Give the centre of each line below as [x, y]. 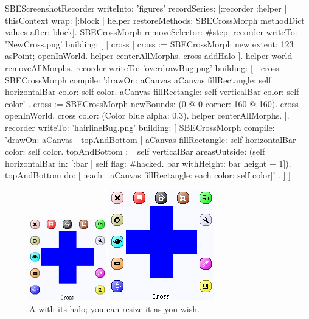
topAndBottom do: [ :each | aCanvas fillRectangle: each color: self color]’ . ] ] [148, 175]
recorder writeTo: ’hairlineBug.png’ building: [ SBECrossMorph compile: [140, 127]
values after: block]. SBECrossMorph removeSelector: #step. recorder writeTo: [151, 32]
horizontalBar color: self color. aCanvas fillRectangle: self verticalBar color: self [152, 92]
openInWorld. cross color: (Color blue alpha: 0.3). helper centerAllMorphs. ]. [147, 115]
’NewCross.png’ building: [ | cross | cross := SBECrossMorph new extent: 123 [149, 44]
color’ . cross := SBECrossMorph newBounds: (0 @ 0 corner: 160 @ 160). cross [152, 103]
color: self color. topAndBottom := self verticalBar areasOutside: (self [135, 151]
